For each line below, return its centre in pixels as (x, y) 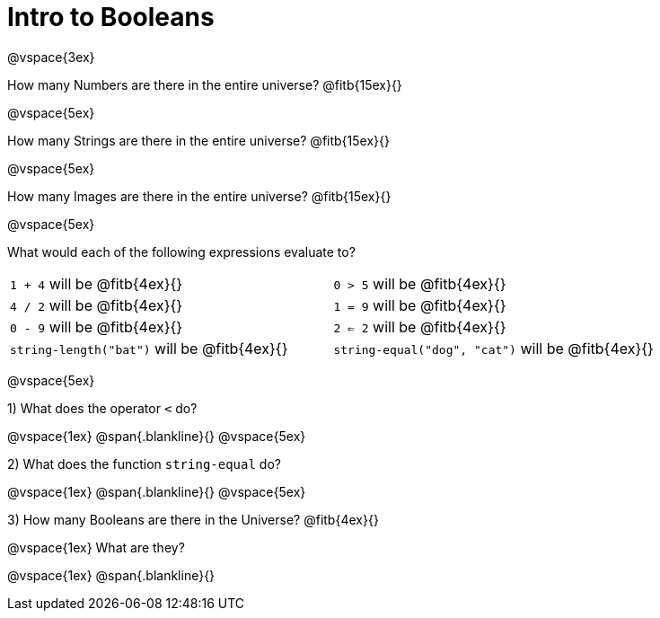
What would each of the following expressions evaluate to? (181, 252)
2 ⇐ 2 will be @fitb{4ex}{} (420, 327)
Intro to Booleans (111, 17)
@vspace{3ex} (51, 57)
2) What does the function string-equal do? (144, 463)
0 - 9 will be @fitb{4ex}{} (97, 327)
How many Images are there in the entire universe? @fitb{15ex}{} (199, 196)
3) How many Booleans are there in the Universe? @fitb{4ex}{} (193, 519)
